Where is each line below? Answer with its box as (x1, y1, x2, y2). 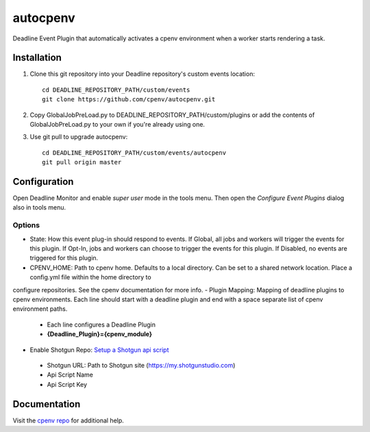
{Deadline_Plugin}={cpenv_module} (47, 330, 153, 338)
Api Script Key (47, 380, 88, 388)
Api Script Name (47, 370, 94, 379)
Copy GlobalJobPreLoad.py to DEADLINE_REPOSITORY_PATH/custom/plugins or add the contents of (29, 110, 315, 119)
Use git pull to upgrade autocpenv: (29, 133, 128, 141)
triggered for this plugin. (29, 254, 99, 262)
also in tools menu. (12, 203, 66, 212)
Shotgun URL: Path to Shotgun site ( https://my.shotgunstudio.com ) (47, 361, 236, 369)
